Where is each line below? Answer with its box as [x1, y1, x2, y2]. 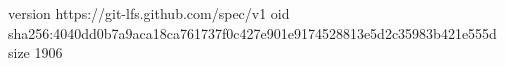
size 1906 [8, 42, 63, 63]
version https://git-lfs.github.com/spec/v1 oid [8, 3, 290, 23]
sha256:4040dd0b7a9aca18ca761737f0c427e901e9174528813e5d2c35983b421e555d [8, 22, 497, 43]
